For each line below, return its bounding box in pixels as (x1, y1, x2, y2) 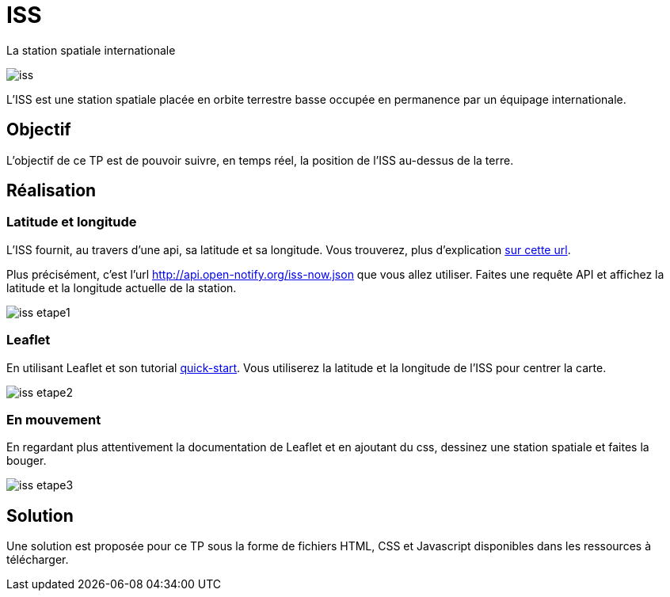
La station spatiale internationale (6, 43, 176, 57)
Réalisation (6, 181, 97, 201)
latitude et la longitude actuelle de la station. (6, 280, 237, 295)
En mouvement (6, 411, 101, 428)
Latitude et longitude (6, 214, 137, 230)
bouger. (6, 454, 47, 468)
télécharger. (6, 553, 69, 567)
